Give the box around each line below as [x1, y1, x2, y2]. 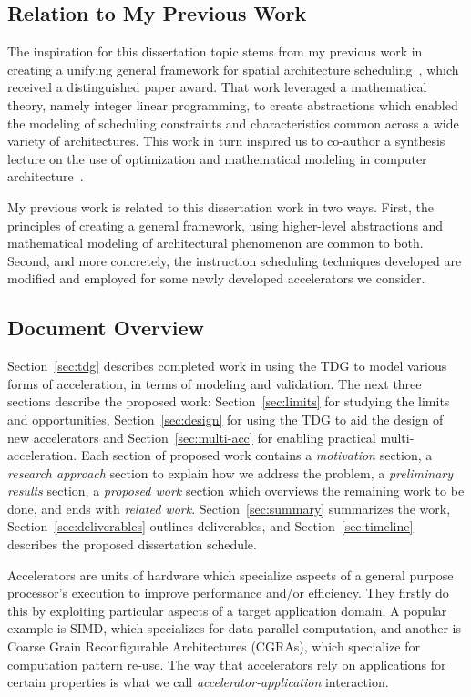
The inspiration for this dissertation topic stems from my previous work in [7, 42, 423, 61]
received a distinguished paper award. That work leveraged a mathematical [7, 77, 427, 97]
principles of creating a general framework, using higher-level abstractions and [7, 215, 444, 234]
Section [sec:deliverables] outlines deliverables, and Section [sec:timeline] [7, 517, 414, 536]
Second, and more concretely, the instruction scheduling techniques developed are [7, 251, 462, 270]
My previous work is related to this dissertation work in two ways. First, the [7, 197, 435, 216]
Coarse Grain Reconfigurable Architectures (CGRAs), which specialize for [7, 637, 420, 656]
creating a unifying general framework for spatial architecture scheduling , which [7, 59, 459, 78]
